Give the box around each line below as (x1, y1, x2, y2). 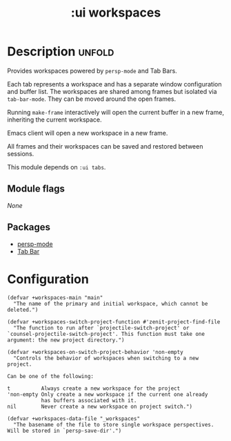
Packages (7, 221, 50, 233)
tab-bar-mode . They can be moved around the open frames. (7, 95, 177, 103)
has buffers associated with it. (41, 397, 137, 404)
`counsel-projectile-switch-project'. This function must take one (7, 330, 205, 337)
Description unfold (7, 44, 114, 59)
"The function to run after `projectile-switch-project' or (13, 324, 190, 331)
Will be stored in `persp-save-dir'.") (7, 427, 122, 434)
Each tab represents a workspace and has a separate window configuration (7, 79, 222, 88)
